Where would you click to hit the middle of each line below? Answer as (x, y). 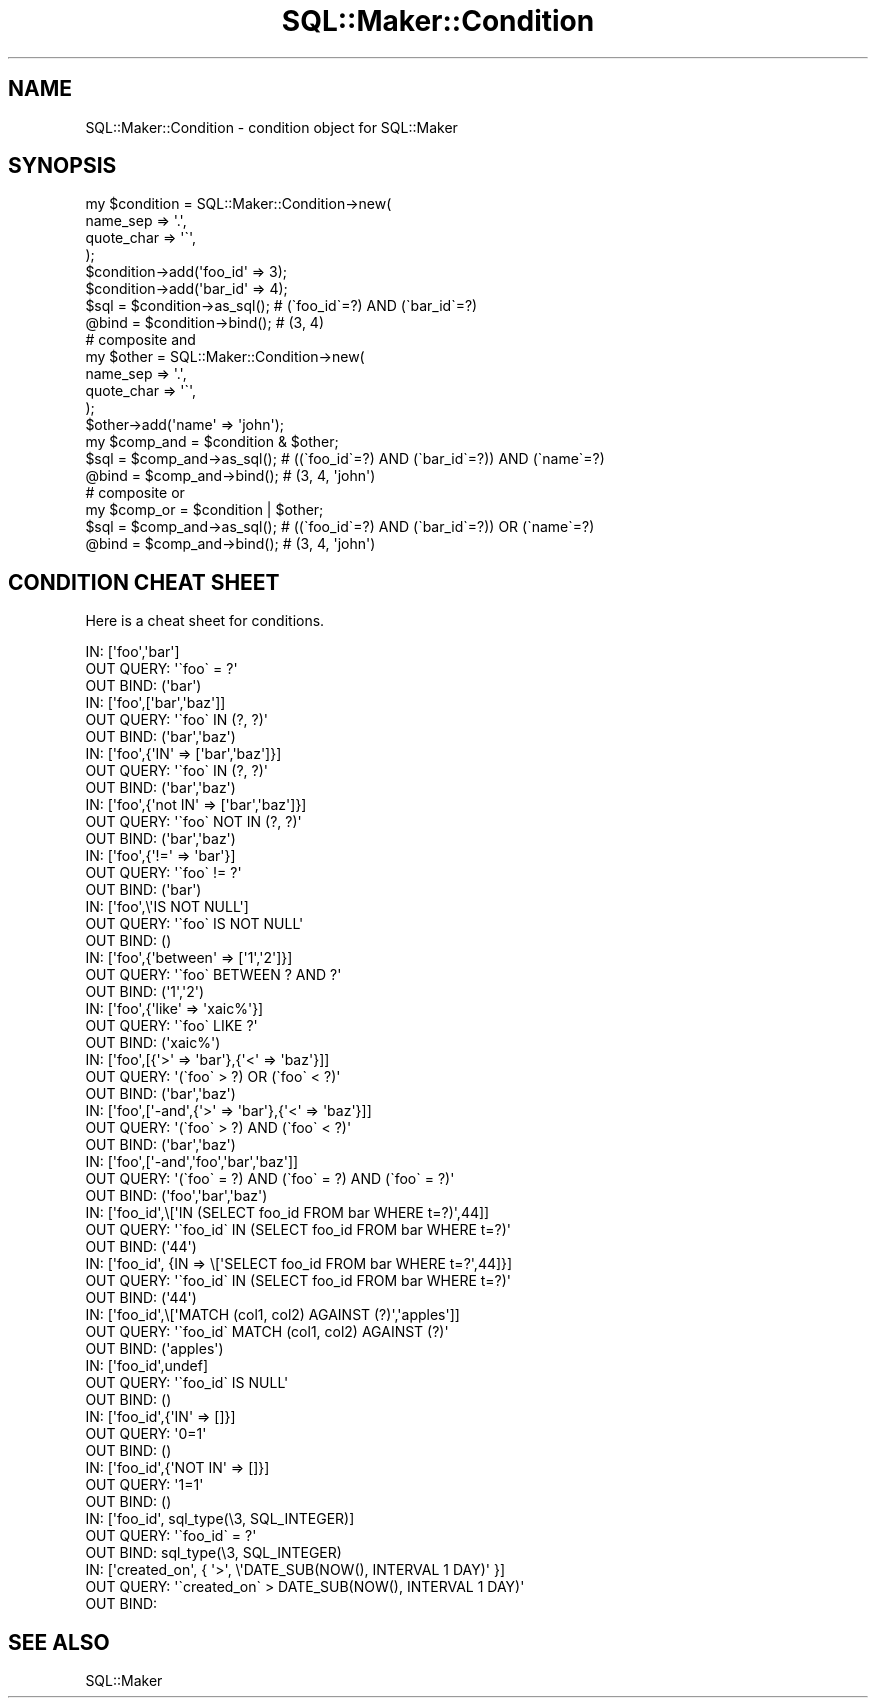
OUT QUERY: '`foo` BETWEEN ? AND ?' (213, 975)
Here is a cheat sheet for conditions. (205, 621)
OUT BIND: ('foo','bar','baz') (176, 1196)
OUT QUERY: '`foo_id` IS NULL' (187, 1383)
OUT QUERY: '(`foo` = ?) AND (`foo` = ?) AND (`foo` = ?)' (270, 1179)
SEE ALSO (59, 1642)
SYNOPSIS (62, 166)
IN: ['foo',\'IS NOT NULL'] (167, 907)
